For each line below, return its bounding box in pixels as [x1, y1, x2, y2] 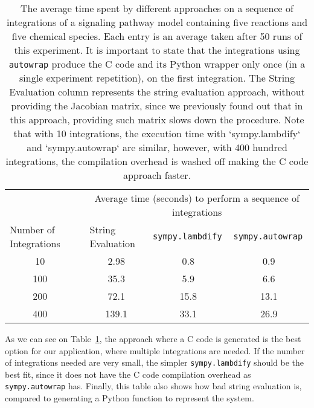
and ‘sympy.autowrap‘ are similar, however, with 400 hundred [27, 140, 287, 154]
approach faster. [123, 168, 191, 182]
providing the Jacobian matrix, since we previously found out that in [11, 99, 303, 112]
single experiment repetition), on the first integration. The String [19, 71, 295, 85]
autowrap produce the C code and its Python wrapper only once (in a [8, 57, 306, 71]
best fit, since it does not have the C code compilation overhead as [5, 368, 251, 380]
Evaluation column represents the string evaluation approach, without [9, 85, 305, 99]
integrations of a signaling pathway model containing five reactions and [6, 15, 308, 29]
